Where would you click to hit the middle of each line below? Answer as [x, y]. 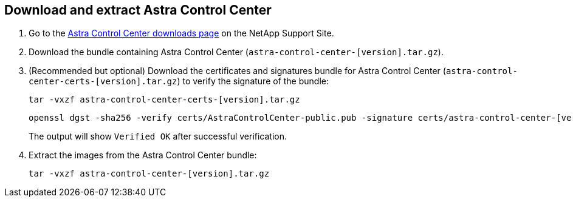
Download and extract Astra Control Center [138, 10]
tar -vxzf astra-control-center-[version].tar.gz [149, 174]
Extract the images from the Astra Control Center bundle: [143, 155]
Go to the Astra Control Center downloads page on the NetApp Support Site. [181, 33]
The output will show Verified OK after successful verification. [158, 136]
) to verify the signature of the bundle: [253, 81]
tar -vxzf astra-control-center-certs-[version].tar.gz [164, 100]
